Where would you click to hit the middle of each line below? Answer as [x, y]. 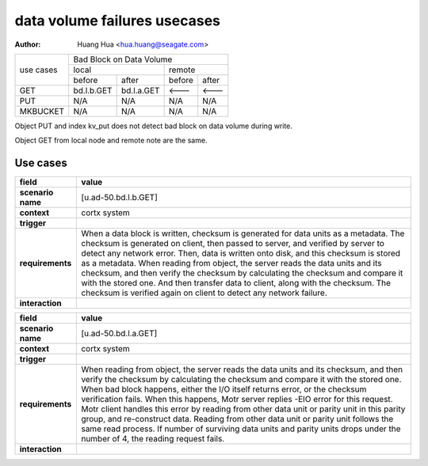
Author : [28, 44]
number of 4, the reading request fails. [153, 439]
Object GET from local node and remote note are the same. [111, 140]
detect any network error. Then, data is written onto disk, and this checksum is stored [241, 253]
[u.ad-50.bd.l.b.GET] [120, 198]
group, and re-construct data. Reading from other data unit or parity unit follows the [237, 419]
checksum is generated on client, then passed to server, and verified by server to [233, 244]
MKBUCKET [42, 111]
